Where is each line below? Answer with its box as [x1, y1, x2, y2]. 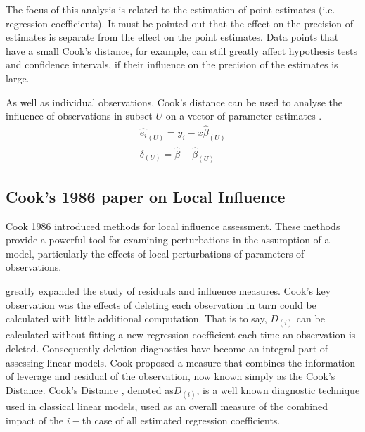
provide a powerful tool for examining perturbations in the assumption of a [6, 232, 330, 247]
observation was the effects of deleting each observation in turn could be [6, 297, 316, 312]
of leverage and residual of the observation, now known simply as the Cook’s [6, 369, 335, 383]
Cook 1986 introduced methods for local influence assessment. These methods [6, 218, 340, 233]
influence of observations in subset [6, 108, 153, 123]
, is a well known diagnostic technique [196, 382, 360, 397]
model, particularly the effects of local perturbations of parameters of [6, 246, 305, 260]
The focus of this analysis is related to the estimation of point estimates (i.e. [6, 2, 335, 16]
